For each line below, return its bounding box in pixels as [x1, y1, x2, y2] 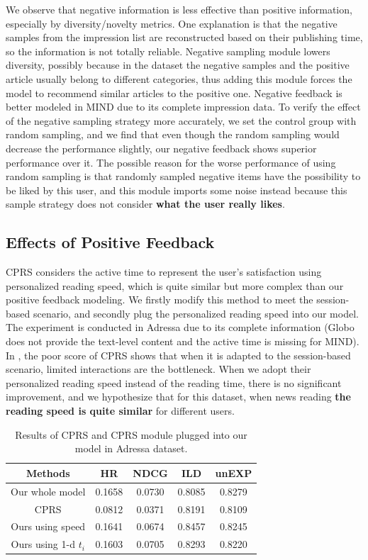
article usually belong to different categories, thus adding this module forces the [6, 71, 352, 86]
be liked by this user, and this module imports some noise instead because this [6, 182, 347, 197]
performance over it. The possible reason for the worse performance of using [6, 155, 336, 169]
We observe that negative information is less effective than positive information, [6, 2, 352, 16]
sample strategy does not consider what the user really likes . [6, 196, 285, 211]
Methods [26, 465, 70, 480]
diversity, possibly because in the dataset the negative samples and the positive [6, 57, 350, 72]
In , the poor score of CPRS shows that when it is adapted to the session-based [6, 347, 351, 362]
